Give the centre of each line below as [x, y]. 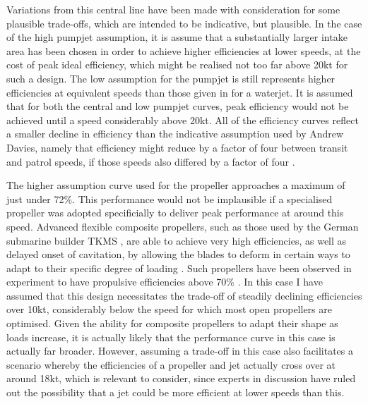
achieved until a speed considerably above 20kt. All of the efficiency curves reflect [183, 120]
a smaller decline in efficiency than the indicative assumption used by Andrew [175, 134]
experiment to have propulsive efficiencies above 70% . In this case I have [165, 282]
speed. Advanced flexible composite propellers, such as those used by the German [183, 226]
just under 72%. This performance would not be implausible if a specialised [170, 198]
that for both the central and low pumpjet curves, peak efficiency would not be [178, 106]
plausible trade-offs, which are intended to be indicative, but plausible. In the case [184, 23]
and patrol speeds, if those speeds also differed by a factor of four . [151, 161]
